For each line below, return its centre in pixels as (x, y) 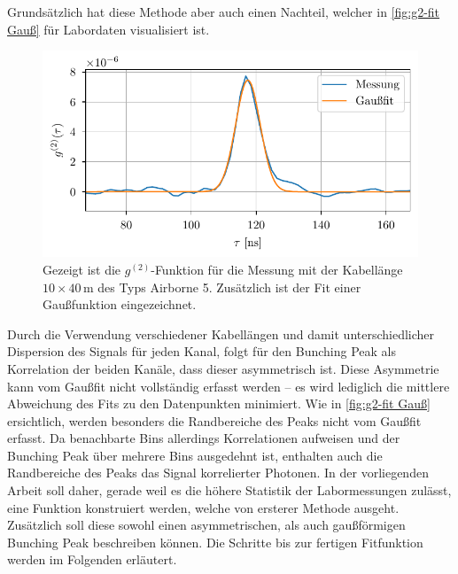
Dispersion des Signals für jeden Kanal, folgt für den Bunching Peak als (202, 351)
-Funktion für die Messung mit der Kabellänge (277, 269)
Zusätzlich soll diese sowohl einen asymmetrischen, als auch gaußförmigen (206, 525)
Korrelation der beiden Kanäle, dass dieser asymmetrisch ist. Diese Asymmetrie (223, 368)
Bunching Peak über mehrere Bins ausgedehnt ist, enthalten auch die (195, 455)
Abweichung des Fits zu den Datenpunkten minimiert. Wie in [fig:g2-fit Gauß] (219, 403)
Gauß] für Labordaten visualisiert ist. (109, 29)
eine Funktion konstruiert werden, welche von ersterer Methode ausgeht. (203, 507)
